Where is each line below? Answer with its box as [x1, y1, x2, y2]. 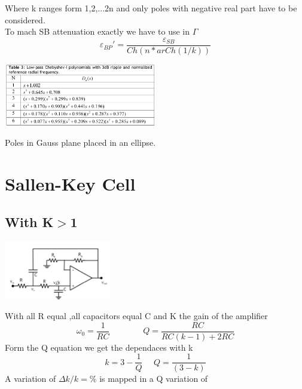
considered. [5, 13, 45, 26]
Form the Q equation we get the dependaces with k [5, 341, 193, 353]
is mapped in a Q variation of [99, 372, 208, 385]
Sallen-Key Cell [5, 171, 136, 196]
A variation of [5, 372, 56, 385]
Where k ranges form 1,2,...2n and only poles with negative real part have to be [5, 2, 297, 14]
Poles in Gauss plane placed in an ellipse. [5, 136, 156, 149]
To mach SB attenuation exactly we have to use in [5, 25, 190, 38]
